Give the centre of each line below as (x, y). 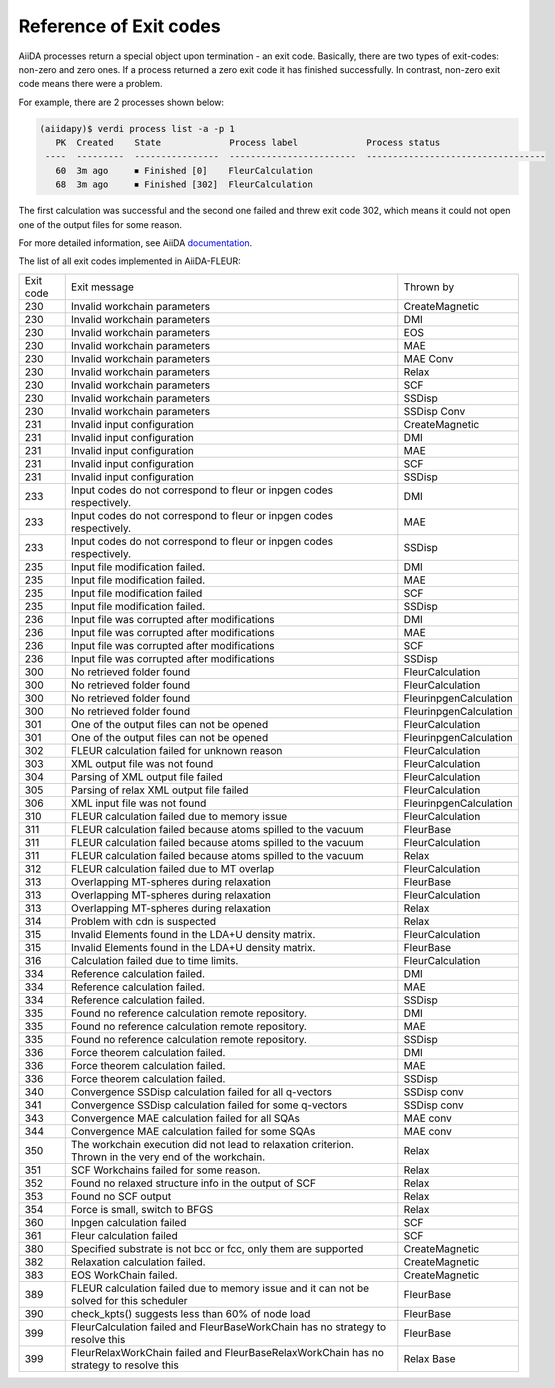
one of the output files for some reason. (100, 224)
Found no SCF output (121, 1196)
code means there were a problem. (90, 84)
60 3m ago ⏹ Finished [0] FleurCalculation (184, 170)
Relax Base (429, 1358)
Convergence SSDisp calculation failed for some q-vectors (209, 1105)
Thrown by (429, 287)
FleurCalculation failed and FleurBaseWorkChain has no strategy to (228, 1327)
